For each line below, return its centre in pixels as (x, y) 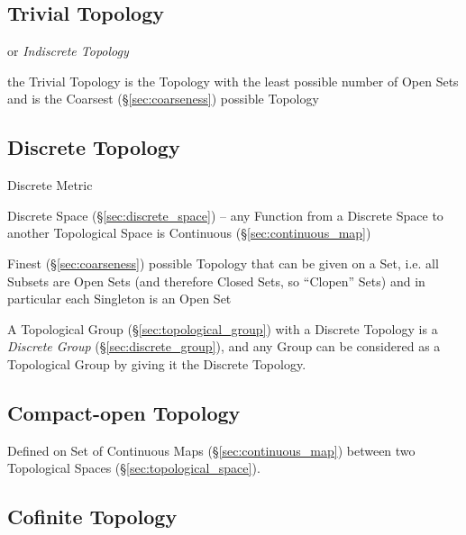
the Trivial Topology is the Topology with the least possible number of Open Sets (233, 81)
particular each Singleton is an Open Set (119, 299)
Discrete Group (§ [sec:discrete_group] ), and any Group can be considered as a (224, 346)
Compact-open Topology (124, 412)
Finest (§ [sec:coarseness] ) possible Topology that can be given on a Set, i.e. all (223, 263)
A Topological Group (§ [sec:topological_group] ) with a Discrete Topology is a (223, 328)
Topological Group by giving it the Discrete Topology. (157, 363)
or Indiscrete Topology (68, 51)
